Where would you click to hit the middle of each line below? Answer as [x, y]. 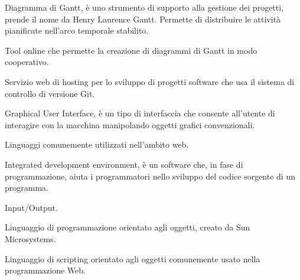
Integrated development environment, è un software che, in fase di [124, 164]
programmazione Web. [45, 270]
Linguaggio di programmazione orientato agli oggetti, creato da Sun [128, 227]
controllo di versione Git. [50, 93]
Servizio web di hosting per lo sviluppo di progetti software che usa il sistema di [150, 81]
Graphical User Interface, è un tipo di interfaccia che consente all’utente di [140, 113]
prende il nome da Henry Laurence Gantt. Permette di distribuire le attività [143, 19]
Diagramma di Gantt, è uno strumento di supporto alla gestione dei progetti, [144, 7]
